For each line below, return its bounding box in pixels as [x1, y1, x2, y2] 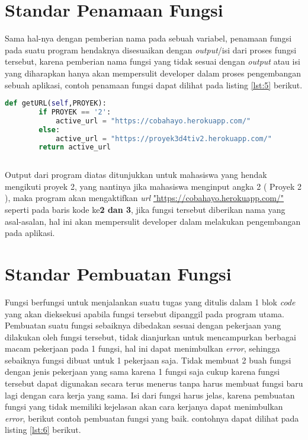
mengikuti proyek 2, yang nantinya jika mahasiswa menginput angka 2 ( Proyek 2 [5, 180, 301, 192]
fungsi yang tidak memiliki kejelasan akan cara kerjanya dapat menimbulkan [5, 400, 283, 413]
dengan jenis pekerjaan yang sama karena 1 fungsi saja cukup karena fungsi [5, 365, 280, 378]
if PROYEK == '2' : [38, 107, 111, 116]
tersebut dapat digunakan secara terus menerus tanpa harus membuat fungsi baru [5, 377, 303, 390]
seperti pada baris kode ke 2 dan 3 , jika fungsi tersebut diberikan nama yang [5, 203, 285, 215]
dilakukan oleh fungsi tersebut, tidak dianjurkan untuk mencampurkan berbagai [5, 330, 296, 343]
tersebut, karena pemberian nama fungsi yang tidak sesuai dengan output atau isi [5, 55, 300, 68]
